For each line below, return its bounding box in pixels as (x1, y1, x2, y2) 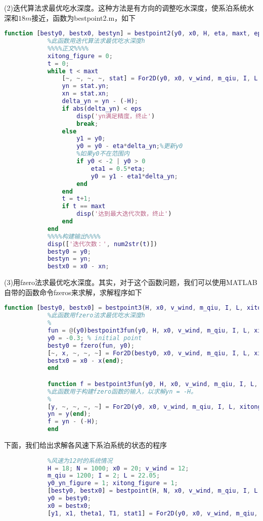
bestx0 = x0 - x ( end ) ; (47, 357, 124, 364)
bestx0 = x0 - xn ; (47, 263, 109, 270)
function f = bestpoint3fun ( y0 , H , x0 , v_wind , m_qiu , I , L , (47, 380, 258, 388)
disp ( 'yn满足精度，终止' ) (76, 112, 155, 120)
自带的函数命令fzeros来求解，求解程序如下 (4, 287, 142, 297)
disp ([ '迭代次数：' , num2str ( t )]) (47, 240, 157, 248)
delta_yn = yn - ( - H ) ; (62, 98, 139, 105)
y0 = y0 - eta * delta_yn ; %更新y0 (76, 143, 183, 150)
